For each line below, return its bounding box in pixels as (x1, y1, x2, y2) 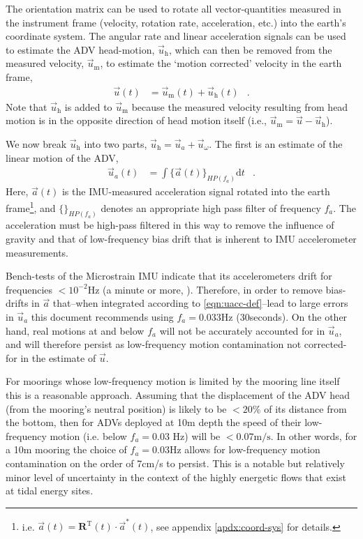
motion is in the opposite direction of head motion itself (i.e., (6, 113, 267, 128)
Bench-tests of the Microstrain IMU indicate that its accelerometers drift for (6, 268, 332, 283)
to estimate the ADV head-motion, (6, 42, 155, 56)
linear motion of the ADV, (6, 150, 119, 165)
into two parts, (84, 137, 147, 151)
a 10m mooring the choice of (6, 442, 127, 457)
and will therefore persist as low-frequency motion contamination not (6, 337, 302, 351)
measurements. (6, 245, 69, 259)
